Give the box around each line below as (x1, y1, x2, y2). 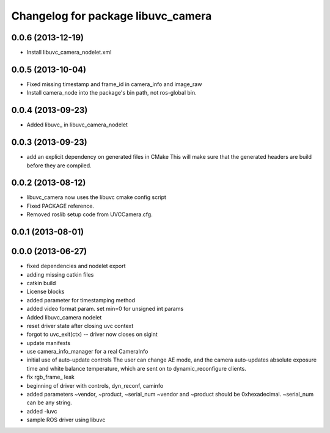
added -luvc (26, 407, 57, 415)
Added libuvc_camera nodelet (26, 313, 102, 321)
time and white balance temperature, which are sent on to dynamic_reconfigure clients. (26, 365, 247, 372)
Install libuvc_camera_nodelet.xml (26, 49, 112, 56)
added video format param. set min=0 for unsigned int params (26, 305, 184, 313)
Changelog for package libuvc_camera (11, 9, 212, 23)
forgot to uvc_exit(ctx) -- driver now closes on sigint (26, 330, 158, 338)
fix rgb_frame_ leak (26, 373, 75, 381)
